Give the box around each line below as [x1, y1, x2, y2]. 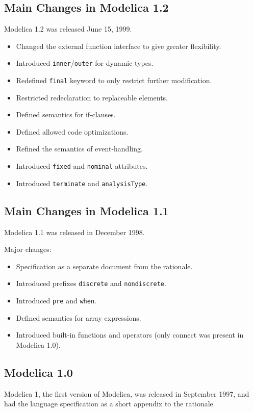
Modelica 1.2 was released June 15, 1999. [4, 23, 132, 34]
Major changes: [4, 244, 52, 254]
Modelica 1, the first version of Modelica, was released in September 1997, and [4, 388, 249, 399]
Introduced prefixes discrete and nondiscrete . [16, 278, 166, 289]
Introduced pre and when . [16, 295, 96, 306]
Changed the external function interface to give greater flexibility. [16, 40, 221, 51]
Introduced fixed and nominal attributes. [16, 161, 148, 171]
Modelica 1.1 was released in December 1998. [4, 226, 145, 237]
